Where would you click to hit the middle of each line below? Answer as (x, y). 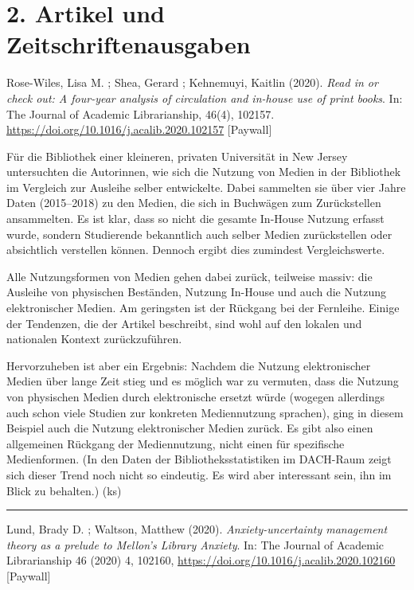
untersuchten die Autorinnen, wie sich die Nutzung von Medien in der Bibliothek (204, 172)
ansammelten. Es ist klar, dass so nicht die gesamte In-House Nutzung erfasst (195, 219)
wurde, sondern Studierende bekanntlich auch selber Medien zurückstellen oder (199, 234)
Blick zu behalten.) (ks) (64, 490)
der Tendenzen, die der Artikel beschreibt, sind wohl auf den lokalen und (184, 323)
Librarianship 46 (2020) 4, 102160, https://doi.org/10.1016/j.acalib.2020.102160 (201, 560)
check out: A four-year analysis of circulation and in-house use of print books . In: (205, 98)
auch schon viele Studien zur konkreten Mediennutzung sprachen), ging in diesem (205, 412)
